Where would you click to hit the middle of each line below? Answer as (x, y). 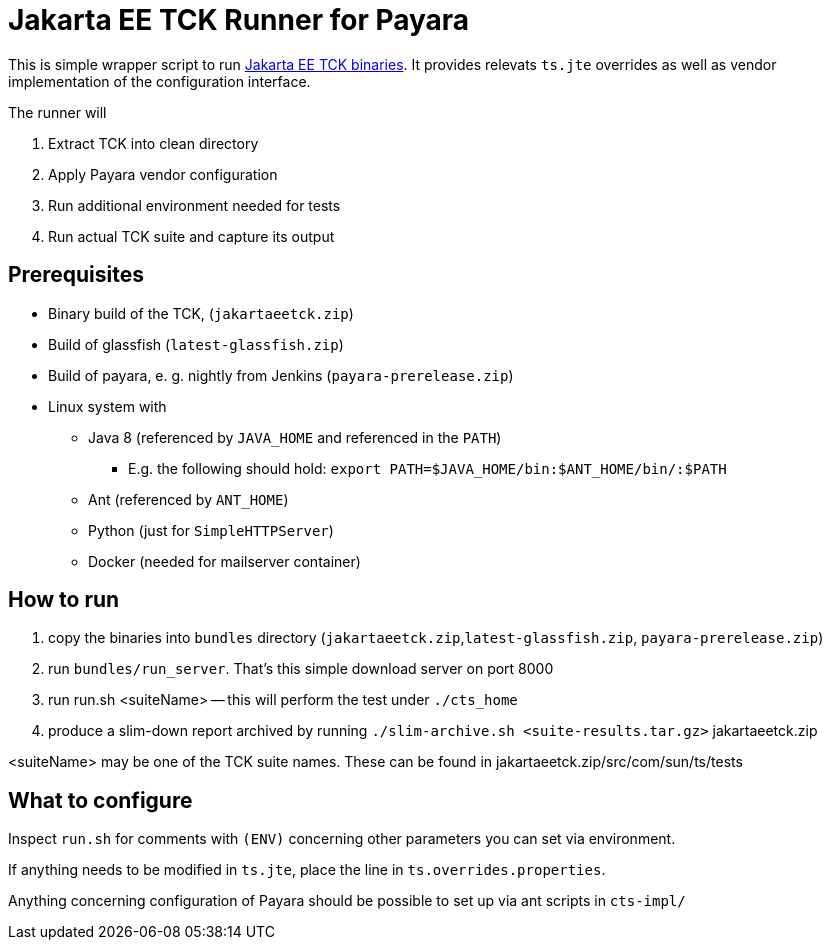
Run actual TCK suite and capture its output (191, 236)
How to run (64, 600)
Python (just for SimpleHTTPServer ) (211, 530)
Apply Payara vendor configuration (163, 174)
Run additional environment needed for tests (194, 205)
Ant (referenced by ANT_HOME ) (188, 499)
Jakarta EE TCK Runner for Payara (239, 20)
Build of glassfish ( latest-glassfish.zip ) (196, 344)
